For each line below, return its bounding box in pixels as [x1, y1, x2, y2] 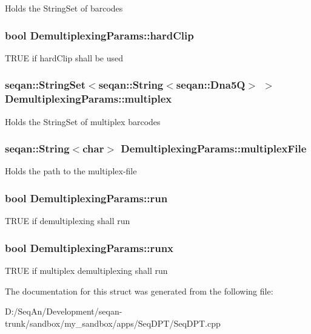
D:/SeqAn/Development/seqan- [5, 305, 122, 318]
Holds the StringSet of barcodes [5, 2, 123, 14]
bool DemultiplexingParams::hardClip [5, 27, 194, 43]
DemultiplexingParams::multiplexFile [121, 141, 307, 156]
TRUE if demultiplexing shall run [5, 214, 130, 227]
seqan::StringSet [5, 77, 86, 92]
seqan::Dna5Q [176, 77, 246, 92]
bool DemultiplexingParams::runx [5, 240, 174, 255]
